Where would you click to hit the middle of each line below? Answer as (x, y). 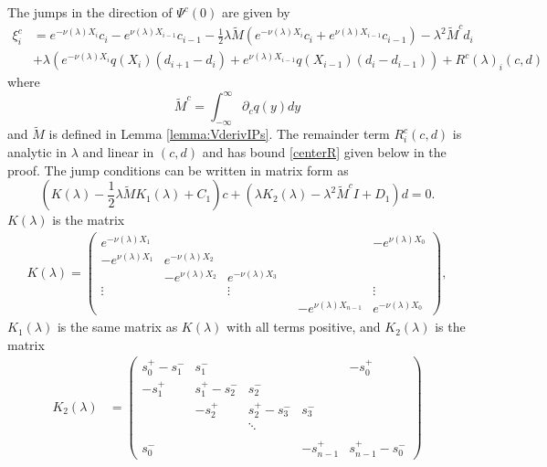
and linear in (118, 152)
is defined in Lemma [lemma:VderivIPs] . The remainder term (219, 134)
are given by (256, 12)
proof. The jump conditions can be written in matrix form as (178, 170)
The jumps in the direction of (90, 12)
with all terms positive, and (304, 327)
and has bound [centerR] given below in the (324, 152)
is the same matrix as (117, 327)
